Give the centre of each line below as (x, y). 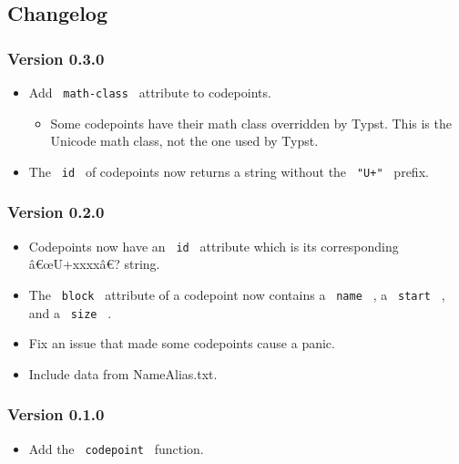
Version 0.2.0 (56, 212)
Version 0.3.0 (56, 58)
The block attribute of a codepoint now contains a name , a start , (237, 294)
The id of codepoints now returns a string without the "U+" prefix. (229, 171)
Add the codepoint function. (116, 448)
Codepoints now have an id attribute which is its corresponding (214, 246)
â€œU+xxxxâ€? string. (94, 264)
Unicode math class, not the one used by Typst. (184, 141)
